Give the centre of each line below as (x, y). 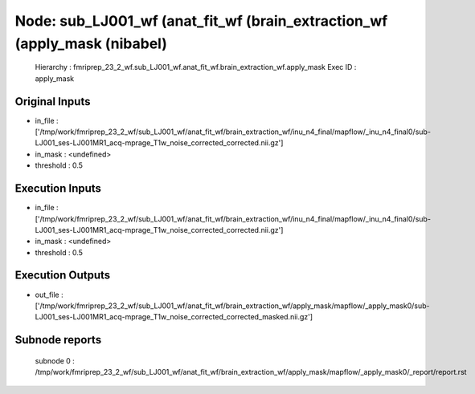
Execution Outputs (63, 276)
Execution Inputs (58, 189)
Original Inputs (53, 102)
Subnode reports (58, 340)
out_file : (49, 294)
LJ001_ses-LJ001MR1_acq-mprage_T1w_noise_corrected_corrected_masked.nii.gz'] (174, 317)
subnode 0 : (55, 360)
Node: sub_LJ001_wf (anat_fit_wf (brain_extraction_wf (201, 21)
